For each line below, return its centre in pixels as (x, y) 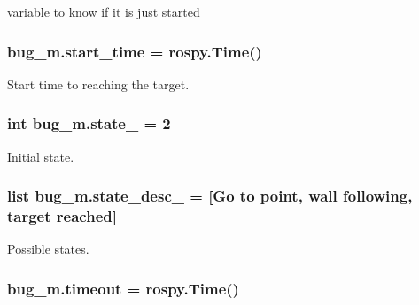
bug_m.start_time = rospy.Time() (135, 51)
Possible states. (48, 249)
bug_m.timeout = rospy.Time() (123, 288)
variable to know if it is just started (104, 11)
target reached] (62, 216)
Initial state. (41, 156)
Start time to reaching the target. (98, 84)
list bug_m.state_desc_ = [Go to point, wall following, (210, 196)
